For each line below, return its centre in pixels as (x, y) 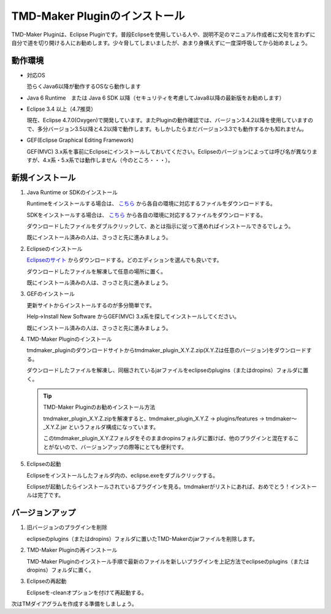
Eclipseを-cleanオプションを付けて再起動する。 (87, 592)
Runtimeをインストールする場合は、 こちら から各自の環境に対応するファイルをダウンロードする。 (151, 203)
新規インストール (44, 177)
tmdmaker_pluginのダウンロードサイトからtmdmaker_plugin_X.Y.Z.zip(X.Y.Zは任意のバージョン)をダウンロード (166, 350)
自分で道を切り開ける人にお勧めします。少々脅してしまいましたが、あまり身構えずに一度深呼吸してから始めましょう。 (161, 42)
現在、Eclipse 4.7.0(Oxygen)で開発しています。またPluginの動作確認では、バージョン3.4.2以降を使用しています (167, 120)
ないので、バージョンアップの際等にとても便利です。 (120, 447)
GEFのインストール (51, 294)
